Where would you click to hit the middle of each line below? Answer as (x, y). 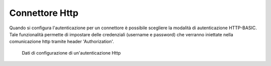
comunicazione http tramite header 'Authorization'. (62, 42)
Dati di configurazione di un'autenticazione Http (71, 53)
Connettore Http (44, 13)
